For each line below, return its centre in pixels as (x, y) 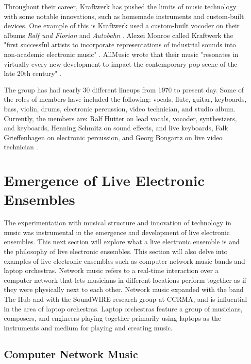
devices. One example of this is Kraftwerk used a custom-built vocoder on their (122, 26)
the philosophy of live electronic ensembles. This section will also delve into (116, 251)
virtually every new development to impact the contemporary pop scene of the (121, 64)
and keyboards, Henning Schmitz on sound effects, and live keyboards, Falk (116, 128)
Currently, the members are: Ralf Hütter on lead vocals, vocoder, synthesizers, (120, 118)
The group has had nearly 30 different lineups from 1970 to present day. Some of (124, 89)
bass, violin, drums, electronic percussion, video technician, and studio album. (120, 108)
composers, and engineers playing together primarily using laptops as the (113, 318)
